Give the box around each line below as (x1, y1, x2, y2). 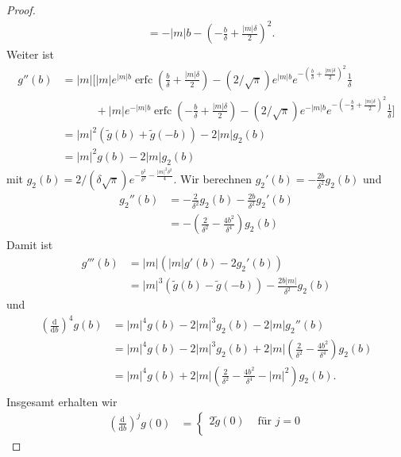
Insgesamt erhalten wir (6, 393, 118, 409)
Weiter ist (6, 46, 55, 63)
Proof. (6, 2, 36, 17)
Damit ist (6, 236, 53, 253)
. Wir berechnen (173, 170, 252, 186)
